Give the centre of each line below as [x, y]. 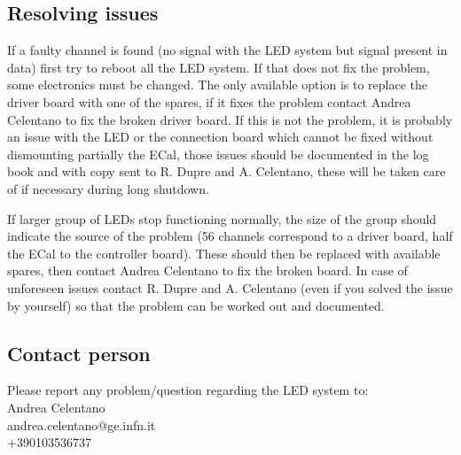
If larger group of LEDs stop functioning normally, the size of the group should [222, 218]
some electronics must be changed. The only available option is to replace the [217, 85]
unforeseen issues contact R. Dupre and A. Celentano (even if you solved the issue [230, 287]
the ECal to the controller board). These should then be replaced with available [224, 253]
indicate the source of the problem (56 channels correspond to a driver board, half [230, 236]
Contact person [79, 353]
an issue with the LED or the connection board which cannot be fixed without [220, 137]
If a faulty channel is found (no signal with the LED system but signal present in [227, 50]
